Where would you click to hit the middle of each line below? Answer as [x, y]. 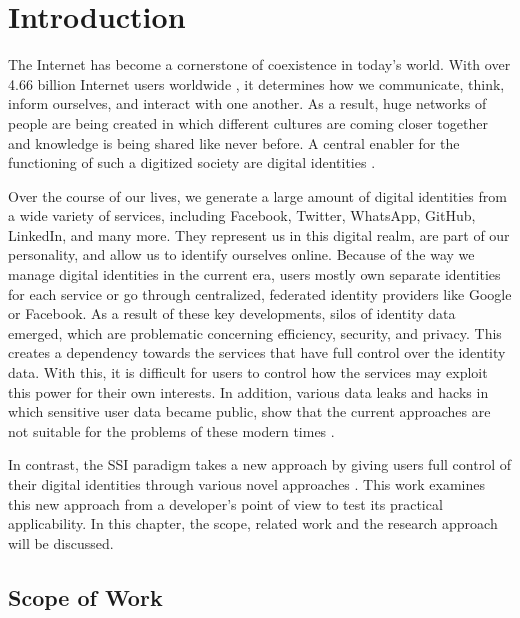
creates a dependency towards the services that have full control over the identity [257, 352]
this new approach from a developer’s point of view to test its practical [225, 503]
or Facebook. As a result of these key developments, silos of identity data [232, 313]
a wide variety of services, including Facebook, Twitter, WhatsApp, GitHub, [242, 215]
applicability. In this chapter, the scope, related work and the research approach [253, 523]
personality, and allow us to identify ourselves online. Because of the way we [241, 254]
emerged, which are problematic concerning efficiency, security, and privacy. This [255, 332]
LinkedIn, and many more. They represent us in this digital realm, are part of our [259, 234]
